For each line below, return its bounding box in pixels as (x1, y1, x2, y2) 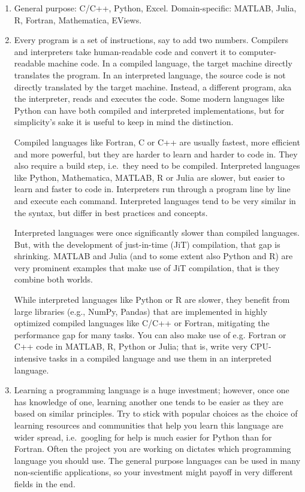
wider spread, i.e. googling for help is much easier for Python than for (14, 430, 272, 443)
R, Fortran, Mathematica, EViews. (14, 13, 142, 26)
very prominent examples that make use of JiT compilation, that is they (14, 261, 280, 274)
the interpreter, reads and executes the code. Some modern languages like (14, 92, 285, 105)
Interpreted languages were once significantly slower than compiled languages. (14, 226, 300, 239)
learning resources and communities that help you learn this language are (14, 419, 283, 431)
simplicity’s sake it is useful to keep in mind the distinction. (14, 116, 234, 128)
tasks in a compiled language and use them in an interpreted (49, 352, 272, 365)
